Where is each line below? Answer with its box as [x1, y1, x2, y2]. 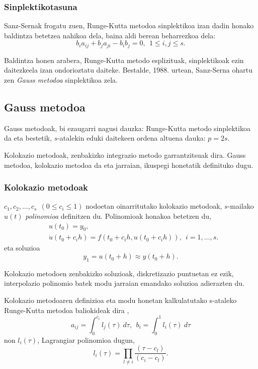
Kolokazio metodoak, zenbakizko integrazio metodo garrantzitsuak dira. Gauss [4, 150, 246, 160]
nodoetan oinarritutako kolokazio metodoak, [85, 201, 222, 211]
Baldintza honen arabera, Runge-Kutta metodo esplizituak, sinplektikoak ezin [4, 54, 244, 65]
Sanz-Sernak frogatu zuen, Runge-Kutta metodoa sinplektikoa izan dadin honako [4, 20, 254, 31]
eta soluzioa [4, 242, 40, 253]
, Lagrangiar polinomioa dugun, [37, 334, 135, 345]
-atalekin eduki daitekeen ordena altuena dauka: [57, 133, 206, 143]
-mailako [227, 201, 254, 211]
